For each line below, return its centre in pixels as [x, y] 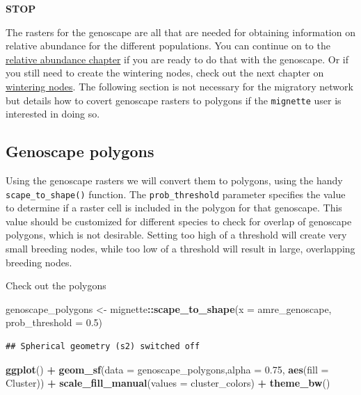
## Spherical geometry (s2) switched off [103, 347]
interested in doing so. [53, 114]
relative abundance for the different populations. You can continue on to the [168, 46]
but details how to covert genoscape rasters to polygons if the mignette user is [174, 100]
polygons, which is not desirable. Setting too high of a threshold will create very [176, 235]
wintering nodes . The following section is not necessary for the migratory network [179, 86]
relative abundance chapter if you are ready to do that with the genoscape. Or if [177, 59]
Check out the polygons [56, 285]
